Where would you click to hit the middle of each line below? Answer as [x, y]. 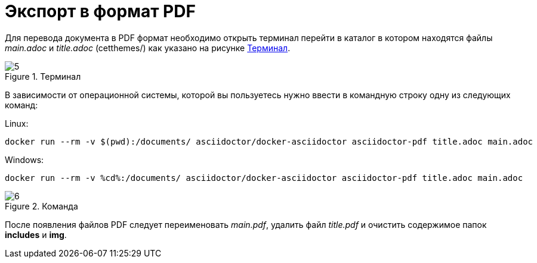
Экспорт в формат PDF [100, 11]
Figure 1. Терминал [43, 76]
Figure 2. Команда [41, 206]
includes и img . [36, 234]
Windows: [24, 159]
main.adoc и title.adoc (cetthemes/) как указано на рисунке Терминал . [148, 48]
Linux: [17, 123]
